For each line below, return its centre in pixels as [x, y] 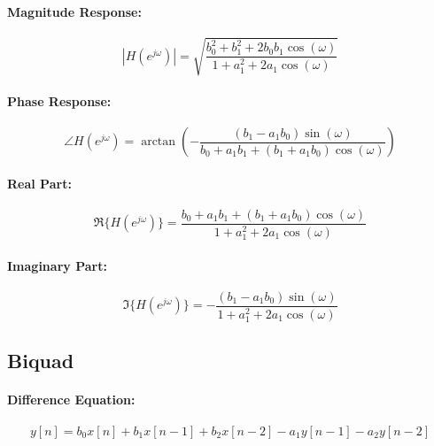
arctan [159, 142]
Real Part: [39, 183]
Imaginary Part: [57, 265]
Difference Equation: [71, 400]
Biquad [41, 361]
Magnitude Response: [74, 11]
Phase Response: [59, 100]
